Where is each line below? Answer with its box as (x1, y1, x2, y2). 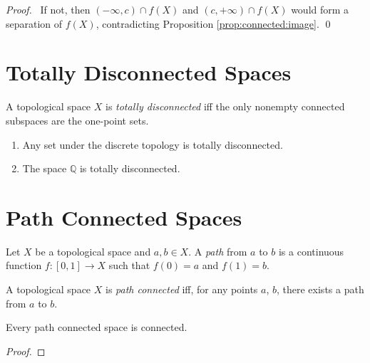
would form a (291, 2, 349, 16)
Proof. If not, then (6, 2, 91, 16)
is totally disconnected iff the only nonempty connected (105, 99, 345, 114)
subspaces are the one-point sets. (6, 112, 149, 127)
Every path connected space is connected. (6, 320, 187, 335)
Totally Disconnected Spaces (6, 58, 292, 87)
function (6, 258, 42, 273)
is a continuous (278, 243, 344, 258)
